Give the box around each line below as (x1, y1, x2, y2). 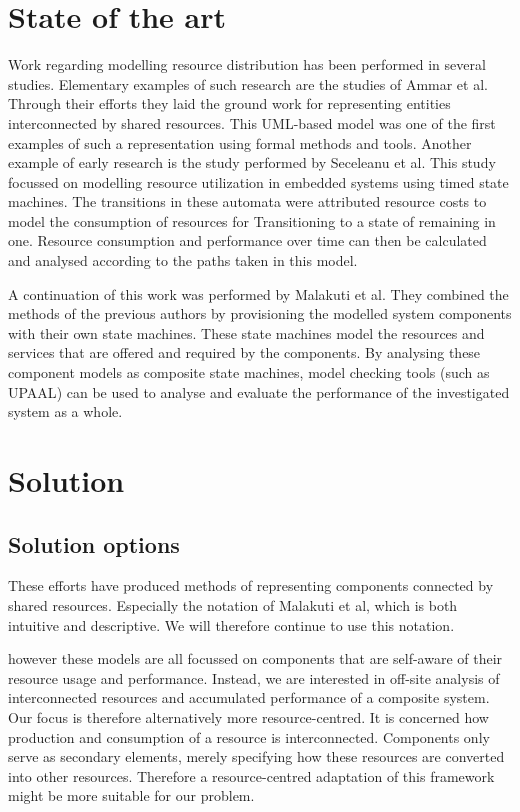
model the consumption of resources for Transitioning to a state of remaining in (8, 210, 496, 231)
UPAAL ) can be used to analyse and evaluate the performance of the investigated (8, 381, 510, 402)
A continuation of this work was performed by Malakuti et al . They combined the (8, 283, 509, 304)
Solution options (8, 528, 180, 559)
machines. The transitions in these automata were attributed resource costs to (8, 191, 487, 212)
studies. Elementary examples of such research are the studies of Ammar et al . (8, 73, 488, 94)
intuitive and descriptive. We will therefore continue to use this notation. (8, 614, 455, 635)
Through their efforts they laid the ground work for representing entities (8, 93, 451, 114)
